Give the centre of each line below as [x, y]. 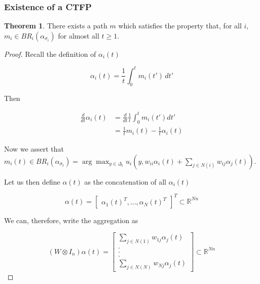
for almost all [79, 35]
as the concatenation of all [125, 181]
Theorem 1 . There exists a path [56, 26]
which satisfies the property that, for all [180, 26]
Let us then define [32, 181]
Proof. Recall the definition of [50, 54]
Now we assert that [34, 149]
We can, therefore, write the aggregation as [71, 220]
